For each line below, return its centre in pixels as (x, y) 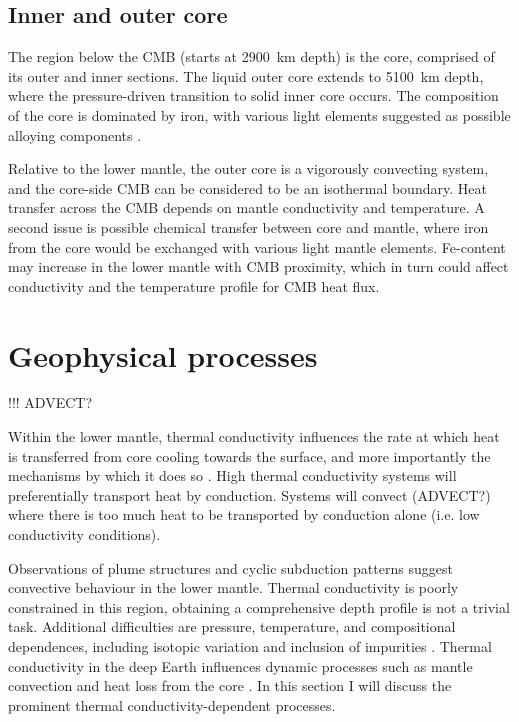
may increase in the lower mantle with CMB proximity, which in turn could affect (258, 266)
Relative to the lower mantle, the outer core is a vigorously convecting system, (248, 168)
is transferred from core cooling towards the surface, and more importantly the (249, 455)
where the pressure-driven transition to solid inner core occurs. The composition (253, 95)
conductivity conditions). (84, 534)
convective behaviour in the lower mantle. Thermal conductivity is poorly (233, 587)
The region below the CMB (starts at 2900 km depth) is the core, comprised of (251, 56)
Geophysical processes (163, 354)
